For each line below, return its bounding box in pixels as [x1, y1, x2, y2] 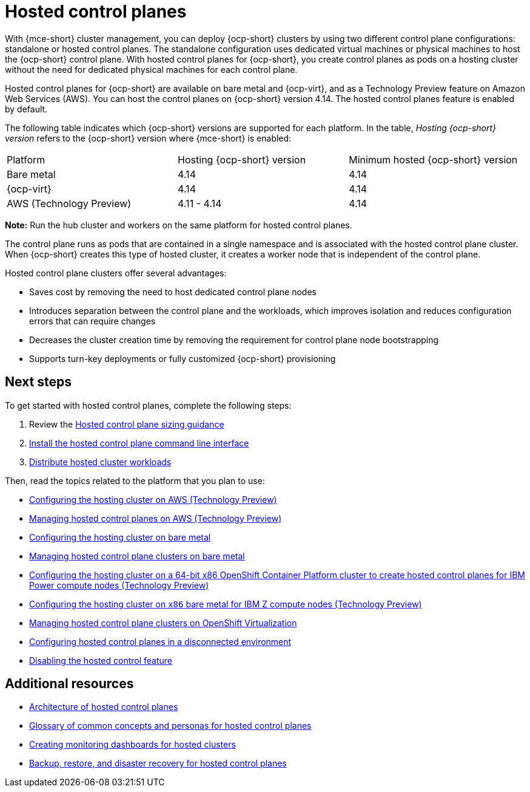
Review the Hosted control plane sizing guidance [29, 418, 224, 429]
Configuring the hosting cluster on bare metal [29, 531, 211, 542]
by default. [5, 103, 48, 114]
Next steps [5, 374, 72, 390]
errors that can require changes [29, 315, 156, 326]
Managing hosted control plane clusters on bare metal [29, 550, 245, 561]
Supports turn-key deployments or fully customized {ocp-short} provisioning [29, 353, 336, 364]
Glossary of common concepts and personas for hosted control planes [29, 720, 312, 731]
